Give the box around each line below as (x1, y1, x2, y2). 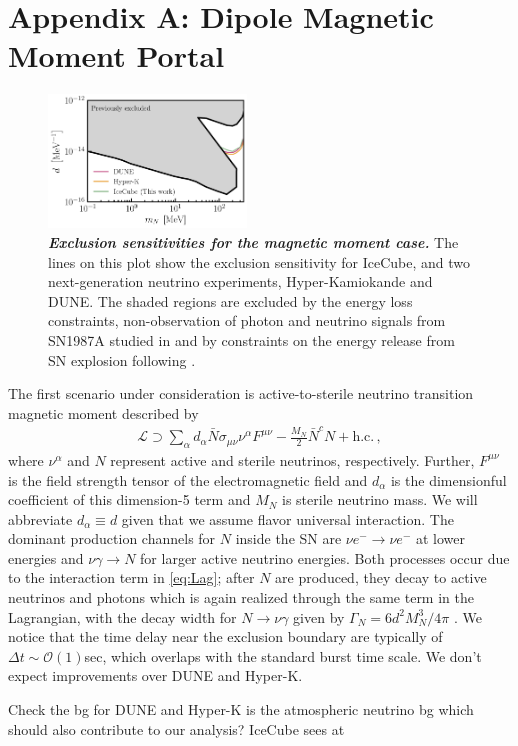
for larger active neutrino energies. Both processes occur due (140, 547, 510, 568)
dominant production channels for (8, 528, 216, 549)
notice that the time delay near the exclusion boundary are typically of (8, 626, 443, 647)
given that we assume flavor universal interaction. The (121, 508, 454, 529)
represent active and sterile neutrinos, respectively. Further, (110, 449, 475, 470)
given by (293, 606, 345, 627)
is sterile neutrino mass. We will (282, 489, 478, 510)
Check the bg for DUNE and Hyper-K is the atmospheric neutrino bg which (8, 699, 474, 720)
